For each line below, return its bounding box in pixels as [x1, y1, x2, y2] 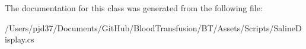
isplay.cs [5, 33, 34, 45]
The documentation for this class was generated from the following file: [5, 2, 263, 14]
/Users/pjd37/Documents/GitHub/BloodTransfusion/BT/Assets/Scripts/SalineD [5, 21, 302, 34]
